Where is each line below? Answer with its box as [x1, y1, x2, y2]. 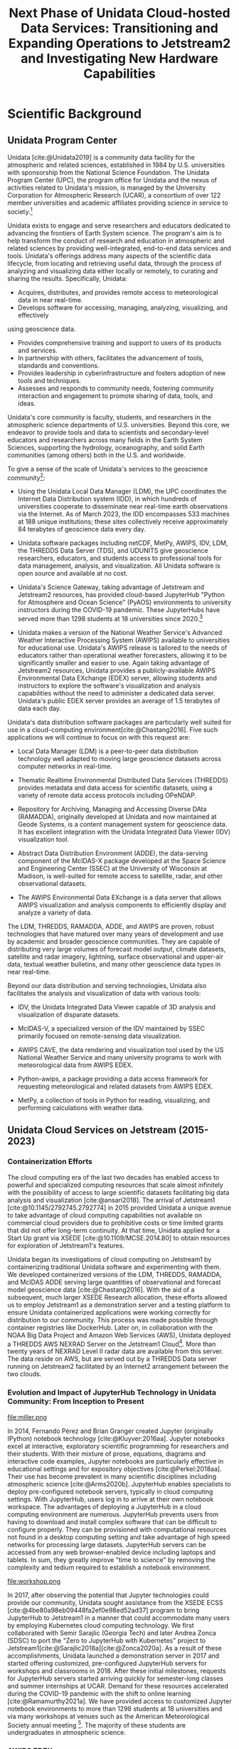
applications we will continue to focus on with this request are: [7, 733, 191, 741]
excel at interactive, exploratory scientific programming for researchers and [7, 1442, 229, 1450]
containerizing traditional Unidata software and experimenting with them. [7, 1263, 221, 1271]
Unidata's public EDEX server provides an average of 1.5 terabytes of [17, 696, 221, 705]
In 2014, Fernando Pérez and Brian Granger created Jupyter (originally [7, 1427, 213, 1435]
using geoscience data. [7, 325, 76, 333]
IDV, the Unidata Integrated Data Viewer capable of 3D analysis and [17, 1002, 216, 1011]
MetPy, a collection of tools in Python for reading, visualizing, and [17, 1096, 211, 1104]
